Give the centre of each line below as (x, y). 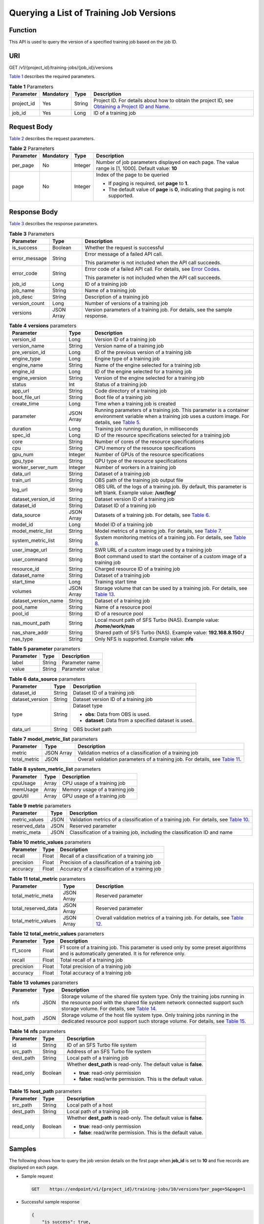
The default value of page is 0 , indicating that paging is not (176, 189)
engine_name (28, 365)
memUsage (25, 789)
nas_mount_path (31, 623)
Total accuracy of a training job (96, 973)
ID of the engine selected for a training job (143, 372)
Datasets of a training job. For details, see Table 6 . (152, 515)
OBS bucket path (92, 729)
